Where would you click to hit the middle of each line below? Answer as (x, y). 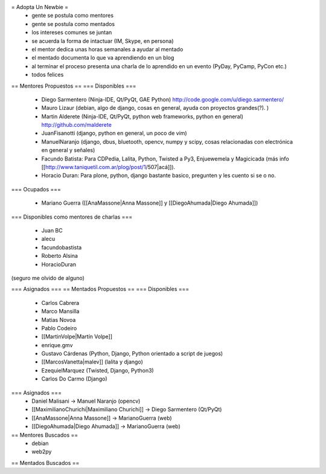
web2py (42, 452)
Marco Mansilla (60, 312)
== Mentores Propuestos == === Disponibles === (74, 86)
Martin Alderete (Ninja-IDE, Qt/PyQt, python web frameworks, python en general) (142, 116)
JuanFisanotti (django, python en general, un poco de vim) (114, 133)
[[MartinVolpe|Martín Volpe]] (77, 337)
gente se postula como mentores (73, 16)
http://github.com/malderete (76, 125)
